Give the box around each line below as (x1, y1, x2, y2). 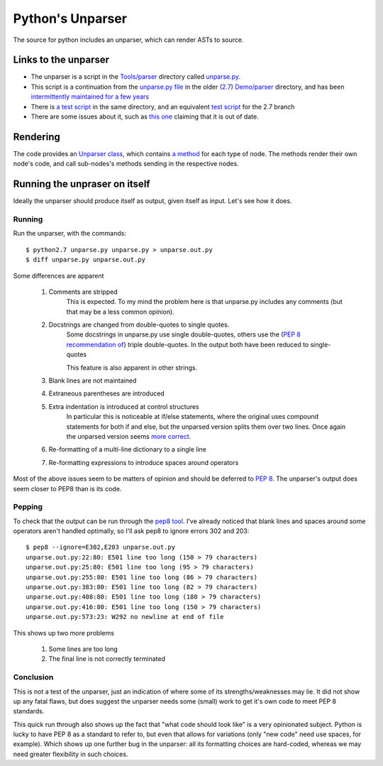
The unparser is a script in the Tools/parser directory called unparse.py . (30, 72, 241, 81)
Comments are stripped (48, 288, 118, 296)
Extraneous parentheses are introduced (48, 389, 165, 398)
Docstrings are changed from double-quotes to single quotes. (48, 320, 230, 329)
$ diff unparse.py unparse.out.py (26, 256, 145, 264)
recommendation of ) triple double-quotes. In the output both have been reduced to (66, 340, 309, 349)
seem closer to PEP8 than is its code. (13, 484, 122, 493)
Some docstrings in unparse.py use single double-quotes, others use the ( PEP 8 (66, 330, 301, 339)
